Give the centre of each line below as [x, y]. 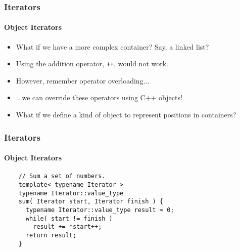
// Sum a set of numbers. [62, 176]
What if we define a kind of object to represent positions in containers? [126, 115]
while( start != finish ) [69, 218]
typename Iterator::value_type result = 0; [100, 210]
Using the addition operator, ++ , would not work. [92, 64]
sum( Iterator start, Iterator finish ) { [91, 202]
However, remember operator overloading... [83, 80]
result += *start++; [67, 227]
